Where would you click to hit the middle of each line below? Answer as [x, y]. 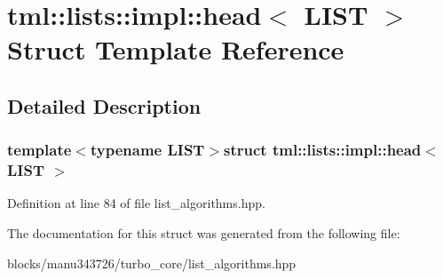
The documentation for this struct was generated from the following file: [204, 233]
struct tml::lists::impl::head [323, 150]
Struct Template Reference [176, 49]
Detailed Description [104, 105]
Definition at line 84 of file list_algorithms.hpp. [136, 203]
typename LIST [147, 150]
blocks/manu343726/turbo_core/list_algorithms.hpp [152, 263]
